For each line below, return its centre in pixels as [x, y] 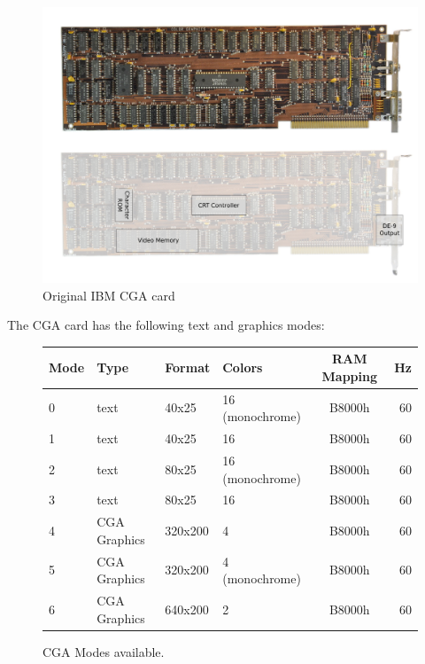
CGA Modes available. [104, 651]
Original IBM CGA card [109, 295]
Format [188, 367]
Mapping [349, 375]
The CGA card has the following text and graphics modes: [166, 325]
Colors [243, 367]
